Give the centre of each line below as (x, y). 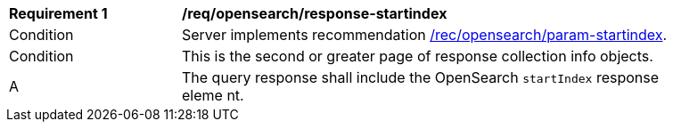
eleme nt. (213, 95)
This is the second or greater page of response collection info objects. (418, 56)
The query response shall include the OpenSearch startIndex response (421, 77)
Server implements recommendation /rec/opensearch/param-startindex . (425, 35)
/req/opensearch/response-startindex (315, 13)
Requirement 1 (58, 13)
